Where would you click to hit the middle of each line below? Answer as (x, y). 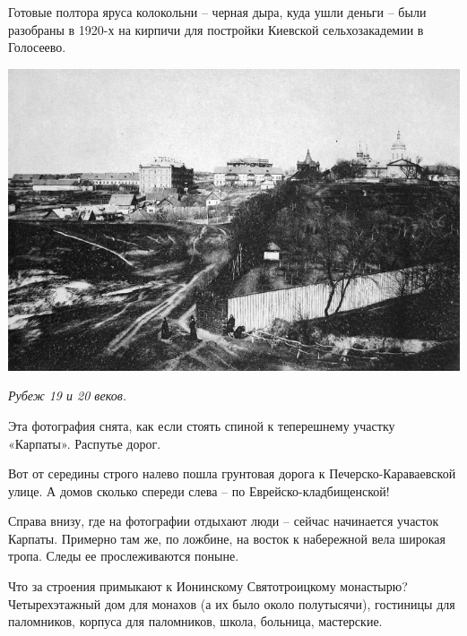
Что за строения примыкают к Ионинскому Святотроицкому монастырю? (208, 586)
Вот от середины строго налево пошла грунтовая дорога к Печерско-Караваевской (232, 473)
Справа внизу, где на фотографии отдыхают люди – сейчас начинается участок (224, 521)
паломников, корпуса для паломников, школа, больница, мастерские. (195, 621)
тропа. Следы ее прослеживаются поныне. (124, 556)
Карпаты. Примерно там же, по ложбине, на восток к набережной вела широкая (227, 538)
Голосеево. (37, 47)
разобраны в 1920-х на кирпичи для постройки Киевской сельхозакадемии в (216, 29)
